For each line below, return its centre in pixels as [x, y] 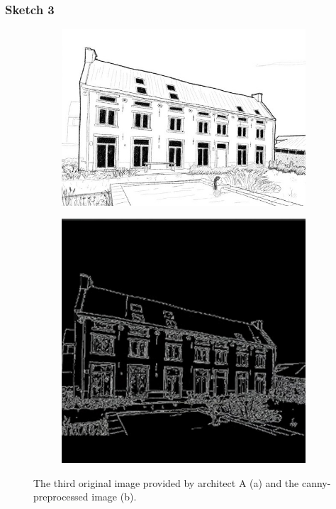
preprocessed [61, 497]
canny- [316, 482]
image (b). [114, 497]
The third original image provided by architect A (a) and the [166, 482]
